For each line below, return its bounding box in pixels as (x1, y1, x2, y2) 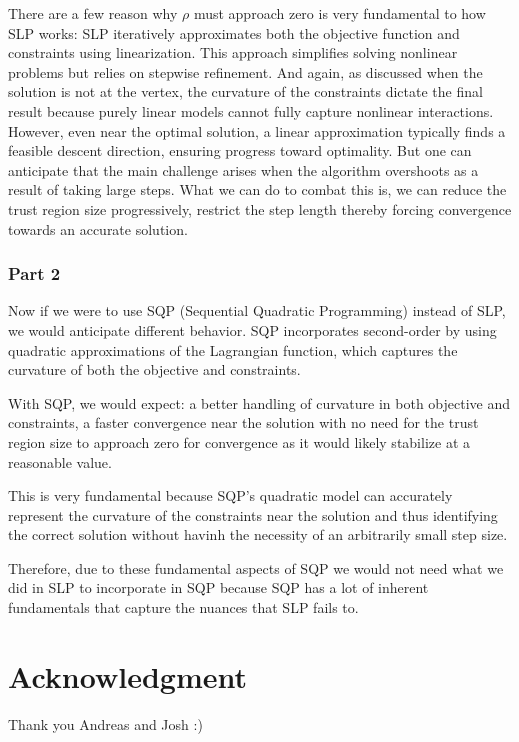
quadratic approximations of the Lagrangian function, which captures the (8, 339, 458, 360)
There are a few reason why (8, 3, 178, 23)
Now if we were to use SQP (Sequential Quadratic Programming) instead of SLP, (8, 300, 506, 321)
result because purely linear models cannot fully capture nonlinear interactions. (8, 100, 494, 121)
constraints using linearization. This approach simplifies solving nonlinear (8, 42, 458, 63)
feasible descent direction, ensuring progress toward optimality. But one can (8, 140, 472, 161)
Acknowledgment (8, 655, 247, 696)
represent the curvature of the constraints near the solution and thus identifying (8, 504, 498, 525)
